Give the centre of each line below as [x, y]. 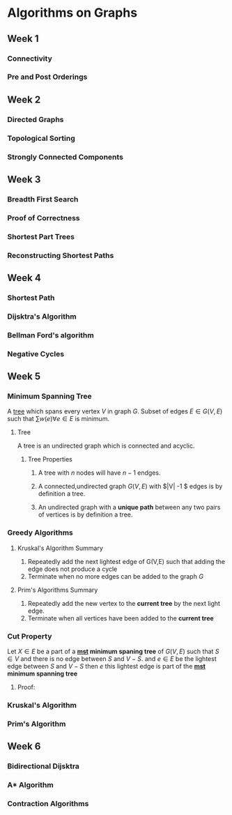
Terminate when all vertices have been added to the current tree [121, 618]
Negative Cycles [36, 353]
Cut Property [30, 636]
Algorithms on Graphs [72, 13]
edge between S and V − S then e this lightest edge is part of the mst [106, 667]
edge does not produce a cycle [72, 569]
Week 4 [24, 278]
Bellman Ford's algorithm [51, 335]
